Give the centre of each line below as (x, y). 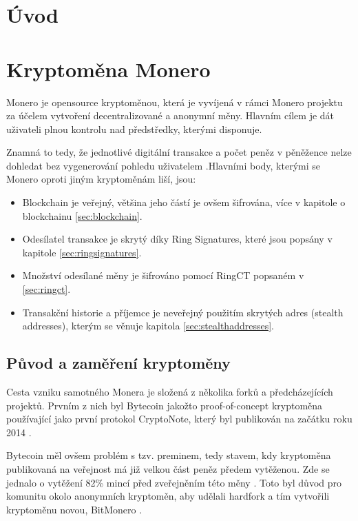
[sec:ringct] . (46, 289)
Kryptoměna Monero (108, 69)
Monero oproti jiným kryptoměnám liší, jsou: (101, 179)
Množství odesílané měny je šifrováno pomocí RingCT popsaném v (163, 275)
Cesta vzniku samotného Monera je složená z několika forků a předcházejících (170, 392)
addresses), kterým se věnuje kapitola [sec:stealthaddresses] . (148, 326)
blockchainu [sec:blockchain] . (82, 215)
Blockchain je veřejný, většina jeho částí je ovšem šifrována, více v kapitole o (184, 202)
